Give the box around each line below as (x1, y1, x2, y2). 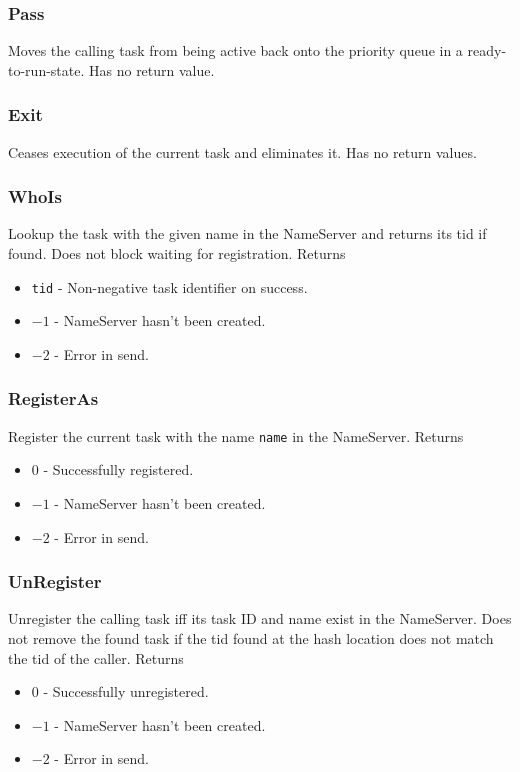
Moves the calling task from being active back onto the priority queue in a (8, 40, 463, 61)
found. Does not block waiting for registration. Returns (8, 243, 346, 264)
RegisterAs (8, 386, 99, 411)
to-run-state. (8, 59, 85, 80)
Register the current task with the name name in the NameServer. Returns (8, 425, 464, 446)
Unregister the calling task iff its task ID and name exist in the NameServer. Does (8, 608, 512, 629)
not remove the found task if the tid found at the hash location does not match (8, 627, 494, 648)
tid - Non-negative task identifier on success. (31, 276, 308, 297)
